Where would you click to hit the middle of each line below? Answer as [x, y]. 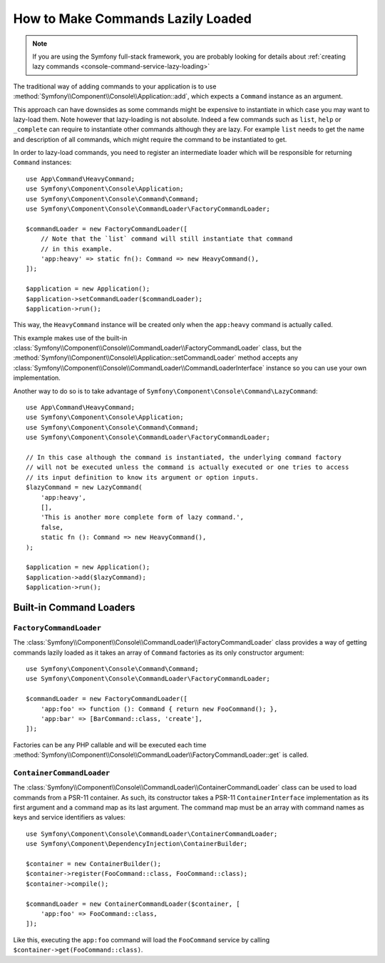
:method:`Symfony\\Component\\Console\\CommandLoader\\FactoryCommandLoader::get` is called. [161, 755]
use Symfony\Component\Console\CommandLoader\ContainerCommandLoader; [152, 834]
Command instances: [42, 162]
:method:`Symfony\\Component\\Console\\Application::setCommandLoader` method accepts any [156, 358]
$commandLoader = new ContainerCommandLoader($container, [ [133, 904]
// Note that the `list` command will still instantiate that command [166, 239]
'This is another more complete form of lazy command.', [142, 517]
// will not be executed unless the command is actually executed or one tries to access [188, 467]
